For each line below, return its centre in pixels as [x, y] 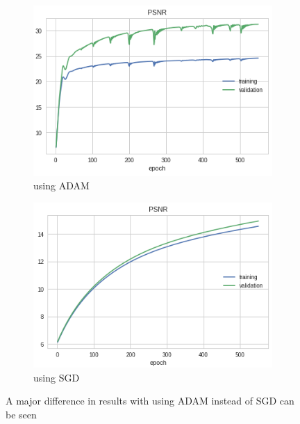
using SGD [57, 377]
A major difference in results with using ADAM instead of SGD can [150, 401]
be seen [21, 414]
